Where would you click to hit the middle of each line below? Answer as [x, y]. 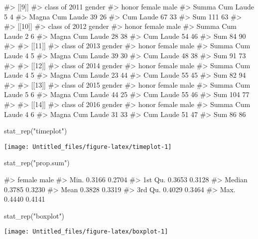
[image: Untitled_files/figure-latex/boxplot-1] [86, 232]
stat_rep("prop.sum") [37, 163]
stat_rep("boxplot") [34, 215]
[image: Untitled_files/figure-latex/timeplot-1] [88, 147]
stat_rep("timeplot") [36, 131]
